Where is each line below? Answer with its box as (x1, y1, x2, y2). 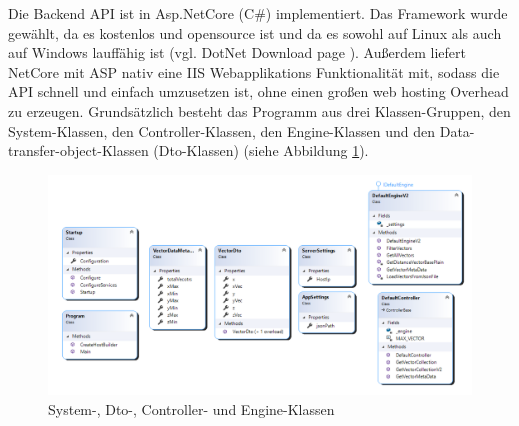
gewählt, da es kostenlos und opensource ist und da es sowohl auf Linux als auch (8, 22, 502, 43)
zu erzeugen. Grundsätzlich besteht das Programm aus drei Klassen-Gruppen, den (8, 100, 511, 121)
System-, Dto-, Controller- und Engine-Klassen (48, 399, 335, 420)
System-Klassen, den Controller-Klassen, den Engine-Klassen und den (8, 120, 436, 141)
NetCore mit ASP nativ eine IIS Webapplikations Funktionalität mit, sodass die (8, 61, 500, 82)
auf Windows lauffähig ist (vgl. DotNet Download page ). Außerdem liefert (8, 42, 466, 63)
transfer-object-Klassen (8, 140, 149, 161)
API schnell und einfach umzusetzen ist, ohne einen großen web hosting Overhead (8, 81, 509, 102)
